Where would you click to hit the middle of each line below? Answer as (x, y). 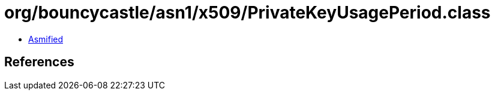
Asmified (46, 39)
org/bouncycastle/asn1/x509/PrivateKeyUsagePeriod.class (247, 13)
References (39, 62)
